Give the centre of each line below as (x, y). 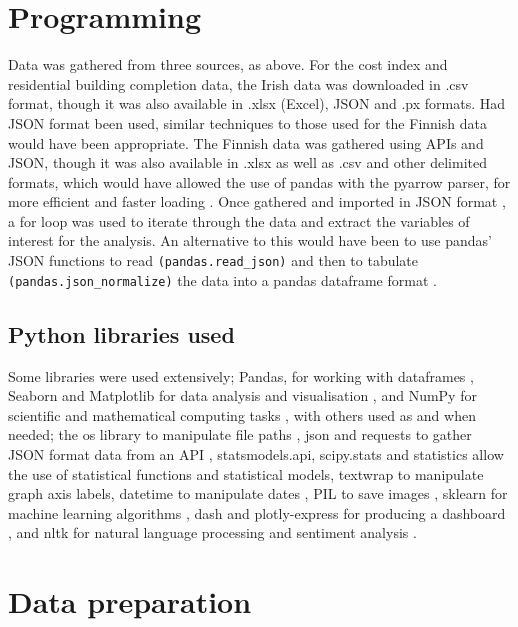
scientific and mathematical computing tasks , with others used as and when (242, 414)
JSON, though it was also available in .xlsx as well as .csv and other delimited (248, 162)
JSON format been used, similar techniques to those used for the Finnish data (247, 122)
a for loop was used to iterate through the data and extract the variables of (239, 220)
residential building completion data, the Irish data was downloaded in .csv (238, 83)
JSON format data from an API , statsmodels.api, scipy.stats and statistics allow (256, 453)
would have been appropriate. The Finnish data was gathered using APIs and (246, 142)
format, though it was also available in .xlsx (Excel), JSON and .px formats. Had (257, 103)
